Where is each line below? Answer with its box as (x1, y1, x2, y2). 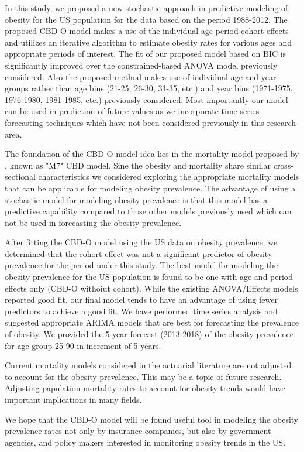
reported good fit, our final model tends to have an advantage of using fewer (5, 293, 278, 306)
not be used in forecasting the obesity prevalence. (5, 216, 182, 228)
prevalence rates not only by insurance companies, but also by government (5, 424, 271, 437)
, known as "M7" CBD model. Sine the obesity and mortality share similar (5, 159, 271, 171)
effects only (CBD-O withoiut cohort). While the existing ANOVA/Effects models (5, 282, 298, 294)
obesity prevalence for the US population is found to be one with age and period (5, 270, 293, 283)
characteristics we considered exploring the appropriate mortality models (38, 170, 299, 183)
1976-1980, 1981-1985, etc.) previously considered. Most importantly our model (5, 93, 288, 105)
